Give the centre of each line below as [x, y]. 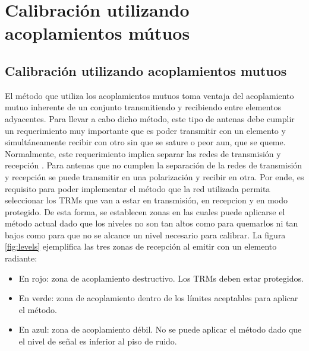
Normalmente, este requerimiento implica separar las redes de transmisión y [143, 153]
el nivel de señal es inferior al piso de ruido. [98, 341]
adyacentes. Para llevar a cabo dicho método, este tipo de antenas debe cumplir [150, 118]
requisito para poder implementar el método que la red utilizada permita [138, 188]
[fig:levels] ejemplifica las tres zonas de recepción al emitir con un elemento [141, 246]
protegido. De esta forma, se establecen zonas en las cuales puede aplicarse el [145, 211]
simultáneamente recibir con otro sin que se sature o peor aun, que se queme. [145, 142]
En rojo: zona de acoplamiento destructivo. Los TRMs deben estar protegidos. [161, 278]
